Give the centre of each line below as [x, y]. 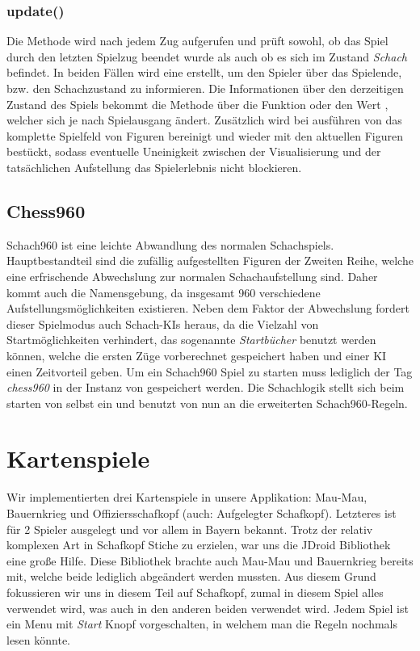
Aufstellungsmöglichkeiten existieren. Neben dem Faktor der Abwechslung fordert [208, 308]
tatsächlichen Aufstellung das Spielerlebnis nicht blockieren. [154, 167]
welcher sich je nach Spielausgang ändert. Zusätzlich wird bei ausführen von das [204, 120]
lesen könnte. [39, 639]
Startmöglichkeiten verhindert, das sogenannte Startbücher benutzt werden [191, 340]
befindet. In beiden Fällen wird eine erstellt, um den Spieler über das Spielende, [204, 72]
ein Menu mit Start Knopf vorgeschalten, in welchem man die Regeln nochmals [202, 624]
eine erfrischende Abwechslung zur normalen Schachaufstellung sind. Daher [192, 276]
